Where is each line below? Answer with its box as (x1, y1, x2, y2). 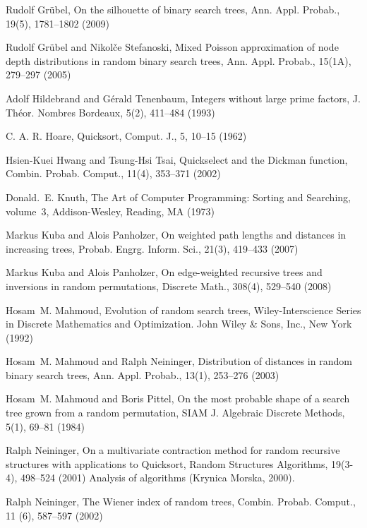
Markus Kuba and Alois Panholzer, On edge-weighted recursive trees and (6, 265, 323, 280)
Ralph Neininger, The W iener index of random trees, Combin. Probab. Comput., (6, 494, 356, 509)
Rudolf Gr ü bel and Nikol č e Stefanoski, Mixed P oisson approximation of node (6, 40, 339, 54)
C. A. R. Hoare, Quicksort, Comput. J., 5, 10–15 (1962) (6, 128, 247, 143)
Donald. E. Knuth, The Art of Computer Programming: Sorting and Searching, (6, 189, 351, 204)
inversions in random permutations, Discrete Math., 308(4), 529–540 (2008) (6, 278, 332, 293)
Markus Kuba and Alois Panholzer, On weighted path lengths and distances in (6, 227, 347, 242)
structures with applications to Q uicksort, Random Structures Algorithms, (6, 456, 328, 471)
